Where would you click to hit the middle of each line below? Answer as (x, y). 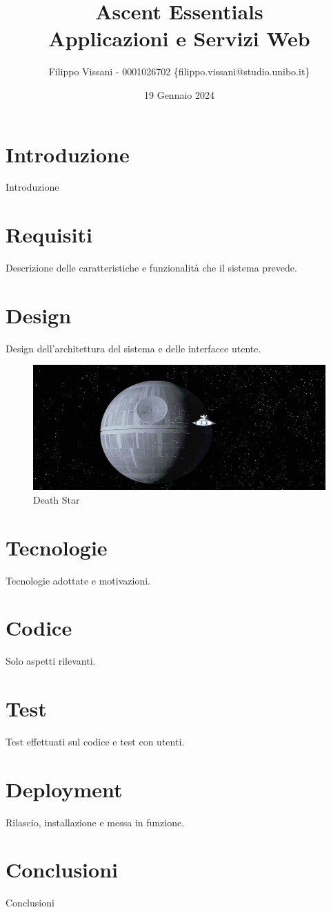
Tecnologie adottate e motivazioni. (78, 580)
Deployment (64, 789)
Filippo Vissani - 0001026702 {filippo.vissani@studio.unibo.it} (179, 72)
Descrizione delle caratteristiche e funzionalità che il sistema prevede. (151, 268)
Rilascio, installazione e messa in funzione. (95, 822)
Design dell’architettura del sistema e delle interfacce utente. (133, 348)
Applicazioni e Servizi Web (179, 38)
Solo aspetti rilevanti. (51, 661)
